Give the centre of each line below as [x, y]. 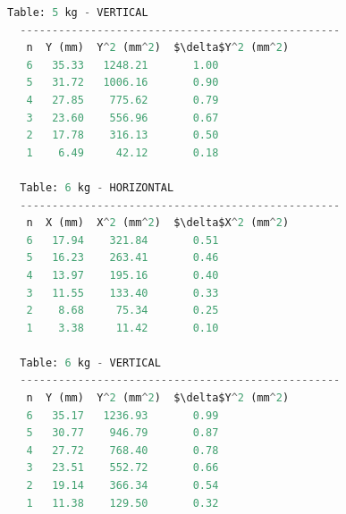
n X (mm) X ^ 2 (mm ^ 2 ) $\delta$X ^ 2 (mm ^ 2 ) [158, 223]
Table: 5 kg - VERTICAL [78, 13]
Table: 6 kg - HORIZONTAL [97, 187]
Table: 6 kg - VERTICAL [90, 362]
